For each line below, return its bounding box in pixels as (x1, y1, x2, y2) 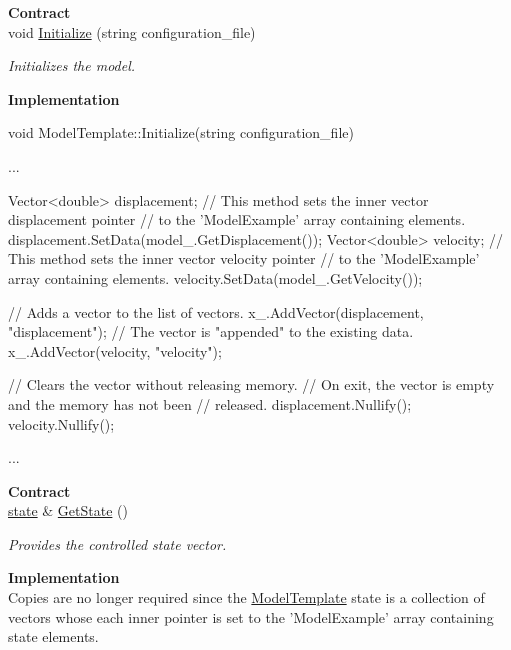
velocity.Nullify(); (8, 413, 115, 434)
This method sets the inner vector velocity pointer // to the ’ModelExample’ (8, 248, 480, 269)
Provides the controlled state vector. (8, 533, 227, 554)
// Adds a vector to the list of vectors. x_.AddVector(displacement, (8, 301, 424, 322)
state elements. (8, 626, 99, 647)
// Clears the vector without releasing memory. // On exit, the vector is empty (8, 374, 495, 395)
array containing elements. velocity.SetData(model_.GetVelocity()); (8, 267, 423, 288)
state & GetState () (8, 500, 128, 521)
